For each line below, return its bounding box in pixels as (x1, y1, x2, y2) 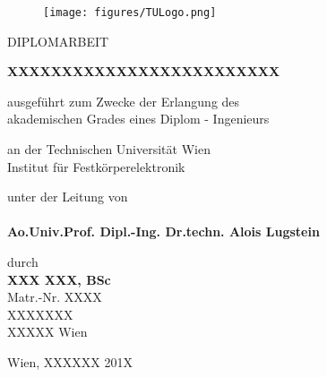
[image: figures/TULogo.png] (43, 6, 217, 19)
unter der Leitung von (7, 187, 128, 206)
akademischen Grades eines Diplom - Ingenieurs (7, 109, 270, 128)
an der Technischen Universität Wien (7, 140, 211, 159)
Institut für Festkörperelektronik (7, 157, 185, 176)
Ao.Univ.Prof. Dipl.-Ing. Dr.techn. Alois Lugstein (7, 222, 320, 241)
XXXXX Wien (7, 322, 88, 341)
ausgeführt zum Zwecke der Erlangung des (7, 91, 240, 110)
